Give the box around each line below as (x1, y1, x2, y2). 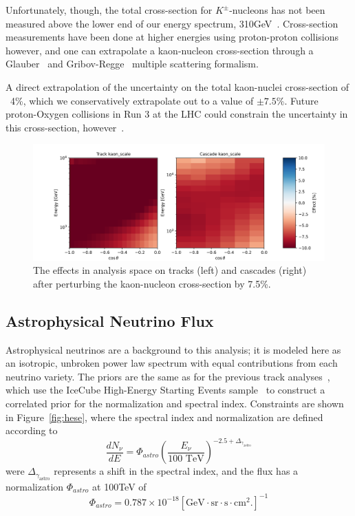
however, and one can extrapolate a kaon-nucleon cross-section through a (6, 43, 314, 57)
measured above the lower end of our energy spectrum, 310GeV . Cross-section (6, 16, 338, 30)
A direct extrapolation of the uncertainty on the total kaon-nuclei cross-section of (6, 79, 349, 94)
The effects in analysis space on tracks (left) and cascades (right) (33, 263, 307, 277)
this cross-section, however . (6, 120, 125, 134)
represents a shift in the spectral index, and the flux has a (54, 464, 299, 478)
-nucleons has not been (229, 3, 325, 17)
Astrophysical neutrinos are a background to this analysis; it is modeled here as (6, 342, 341, 356)
